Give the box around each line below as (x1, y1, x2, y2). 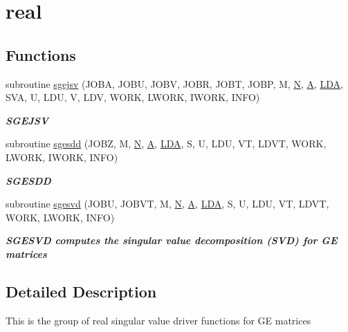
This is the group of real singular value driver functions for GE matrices (6, 313, 311, 327)
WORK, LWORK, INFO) (6, 210, 115, 224)
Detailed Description (6, 280, 157, 302)
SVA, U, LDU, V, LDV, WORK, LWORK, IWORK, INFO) (6, 90, 260, 104)
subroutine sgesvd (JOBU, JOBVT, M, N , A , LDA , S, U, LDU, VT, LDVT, (6, 196, 329, 211)
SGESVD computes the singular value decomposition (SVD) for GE (6, 233, 338, 248)
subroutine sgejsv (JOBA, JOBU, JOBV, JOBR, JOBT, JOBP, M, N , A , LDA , (6, 76, 343, 91)
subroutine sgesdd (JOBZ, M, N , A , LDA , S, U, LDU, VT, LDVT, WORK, (6, 136, 327, 151)
